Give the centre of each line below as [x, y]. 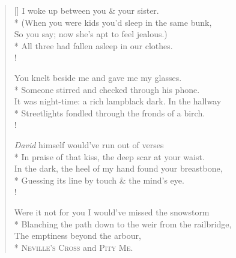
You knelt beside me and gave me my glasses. [98, 77]
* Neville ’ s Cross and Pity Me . [74, 247]
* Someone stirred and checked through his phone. [107, 89]
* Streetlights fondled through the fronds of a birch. [110, 112]
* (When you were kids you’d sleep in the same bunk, [113, 22]
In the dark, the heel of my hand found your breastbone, [118, 168]
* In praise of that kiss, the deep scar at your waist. [109, 156]
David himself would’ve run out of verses [89, 144]
